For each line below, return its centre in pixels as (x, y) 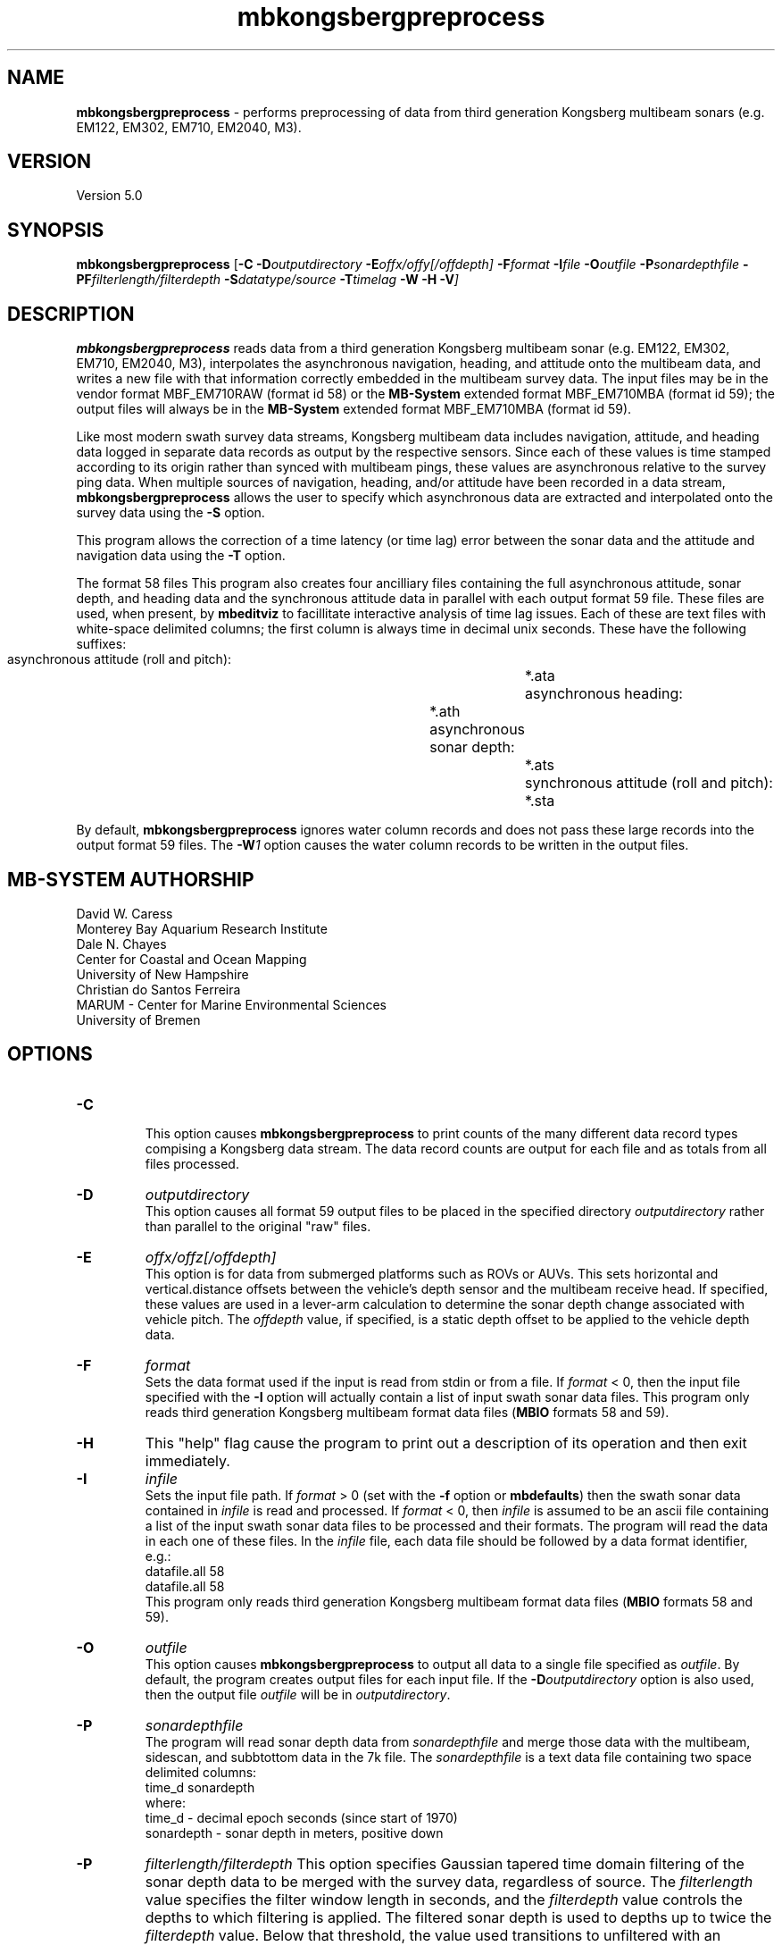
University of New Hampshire (162, 974)
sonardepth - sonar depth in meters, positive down (294, 1833)
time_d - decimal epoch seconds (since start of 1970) (301, 1817)
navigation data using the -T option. (181, 556)
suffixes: (101, 644)
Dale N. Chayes (121, 944)
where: (165, 1802)
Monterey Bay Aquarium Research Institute (202, 928)
